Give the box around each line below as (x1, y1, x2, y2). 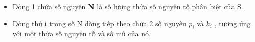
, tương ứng (214, 18, 251, 28)
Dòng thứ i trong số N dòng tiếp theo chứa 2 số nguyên (12, 18, 187, 28)
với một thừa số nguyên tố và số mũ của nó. (12, 28, 151, 39)
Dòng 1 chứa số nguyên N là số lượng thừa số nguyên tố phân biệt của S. (12, 1, 243, 11)
